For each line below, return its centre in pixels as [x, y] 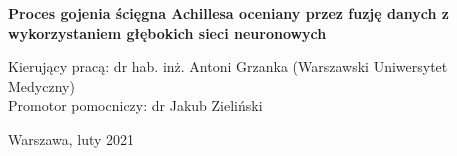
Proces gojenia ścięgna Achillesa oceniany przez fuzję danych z [228, 13]
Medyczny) [41, 85]
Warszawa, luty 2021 [71, 138]
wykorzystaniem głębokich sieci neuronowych [167, 32]
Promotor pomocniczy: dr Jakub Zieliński [135, 105]
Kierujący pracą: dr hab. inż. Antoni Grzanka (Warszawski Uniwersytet [228, 66]
